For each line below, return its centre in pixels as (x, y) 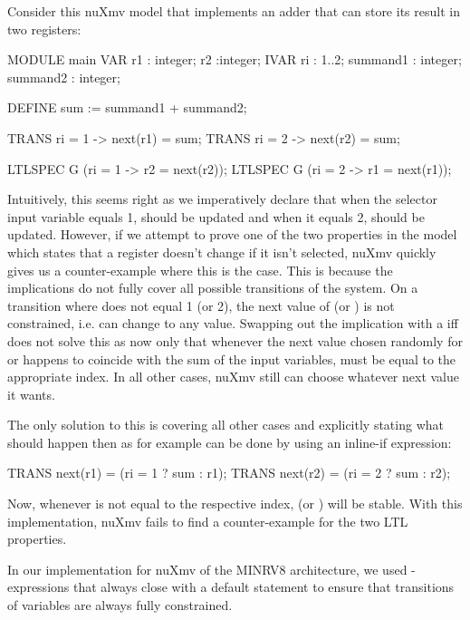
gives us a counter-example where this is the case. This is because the (200, 270)
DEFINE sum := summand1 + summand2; (127, 107)
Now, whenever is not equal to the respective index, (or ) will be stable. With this (235, 504)
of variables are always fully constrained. (120, 605)
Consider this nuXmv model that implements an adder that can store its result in (234, 11)
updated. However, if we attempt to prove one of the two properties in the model (232, 234)
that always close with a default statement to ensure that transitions (264, 587)
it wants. (31, 394)
